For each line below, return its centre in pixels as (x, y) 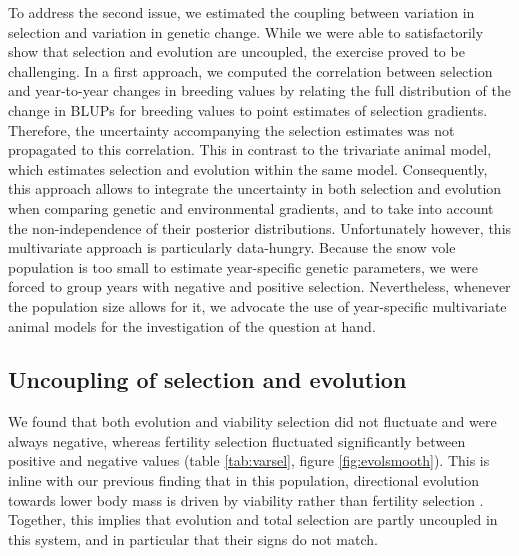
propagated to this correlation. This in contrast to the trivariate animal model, (250, 149)
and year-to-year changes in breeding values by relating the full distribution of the (259, 90)
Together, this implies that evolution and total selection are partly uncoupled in (253, 519)
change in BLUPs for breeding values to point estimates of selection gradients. (248, 109)
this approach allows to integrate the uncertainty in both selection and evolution (255, 188)
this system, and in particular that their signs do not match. (193, 538)
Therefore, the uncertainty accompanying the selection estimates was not (231, 129)
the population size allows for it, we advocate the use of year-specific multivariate (257, 305)
